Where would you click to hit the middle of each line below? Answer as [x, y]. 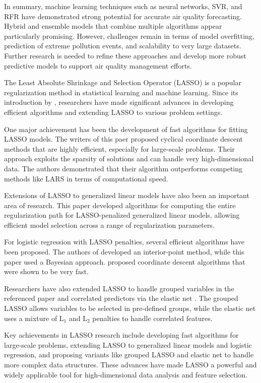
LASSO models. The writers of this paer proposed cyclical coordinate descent [124, 139]
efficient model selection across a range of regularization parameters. [109, 225]
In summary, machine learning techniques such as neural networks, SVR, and [123, 6]
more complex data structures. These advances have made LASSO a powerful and [130, 364]
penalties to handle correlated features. [152, 318]
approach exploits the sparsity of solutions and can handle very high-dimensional [129, 158]
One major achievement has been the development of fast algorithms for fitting [126, 129]
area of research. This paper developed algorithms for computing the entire [120, 205]
